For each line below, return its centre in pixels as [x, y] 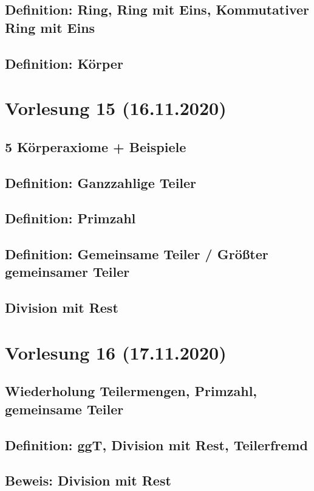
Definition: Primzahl [70, 218]
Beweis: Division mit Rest [88, 480]
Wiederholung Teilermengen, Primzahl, [131, 391]
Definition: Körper [64, 63]
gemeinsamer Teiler [67, 272]
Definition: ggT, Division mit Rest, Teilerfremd [156, 444]
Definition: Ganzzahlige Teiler [101, 182]
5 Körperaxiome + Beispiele [96, 146]
